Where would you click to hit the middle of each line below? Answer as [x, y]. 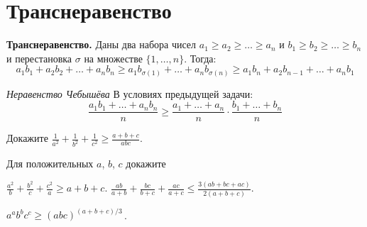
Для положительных [50, 164]
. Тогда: [200, 58]
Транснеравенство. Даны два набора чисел [102, 44]
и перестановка [39, 58]
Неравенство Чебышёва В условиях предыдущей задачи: [130, 93]
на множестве [113, 58]
